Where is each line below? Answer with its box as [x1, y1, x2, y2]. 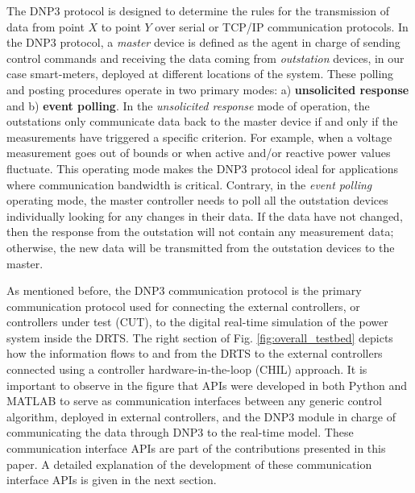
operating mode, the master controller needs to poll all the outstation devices [6, 192, 388, 209]
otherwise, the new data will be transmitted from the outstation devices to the [6, 238, 395, 255]
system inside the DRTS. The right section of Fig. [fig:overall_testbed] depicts [6, 329, 393, 346]
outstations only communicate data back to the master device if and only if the [6, 113, 398, 130]
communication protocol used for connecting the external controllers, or [6, 297, 360, 314]
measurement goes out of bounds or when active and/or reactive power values [6, 144, 391, 161]
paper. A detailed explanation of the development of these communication [6, 455, 372, 472]
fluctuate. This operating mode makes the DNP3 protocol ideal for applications [6, 159, 399, 176]
